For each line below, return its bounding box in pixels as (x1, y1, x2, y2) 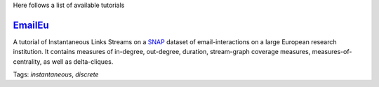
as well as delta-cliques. (43, 57, 114, 66)
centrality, (13, 57, 42, 66)
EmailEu (13, 19, 49, 31)
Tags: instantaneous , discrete (13, 70, 99, 79)
